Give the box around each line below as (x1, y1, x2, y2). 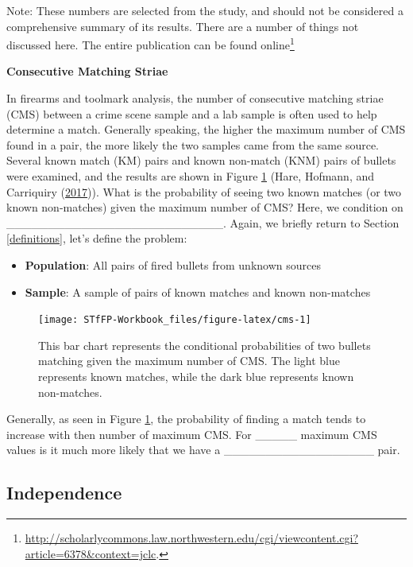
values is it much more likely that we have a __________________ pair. (6, 441, 400, 458)
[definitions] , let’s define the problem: (6, 230, 187, 247)
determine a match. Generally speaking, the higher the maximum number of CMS (6, 121, 406, 138)
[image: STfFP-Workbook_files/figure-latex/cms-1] (38, 314, 311, 326)
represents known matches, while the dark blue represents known (38, 368, 354, 384)
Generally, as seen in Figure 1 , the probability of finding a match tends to (6, 410, 366, 427)
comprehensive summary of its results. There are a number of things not (6, 17, 359, 34)
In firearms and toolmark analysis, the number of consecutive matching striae (6, 90, 384, 107)
